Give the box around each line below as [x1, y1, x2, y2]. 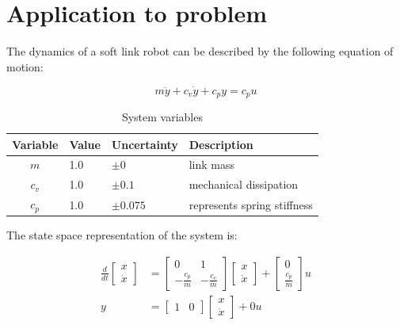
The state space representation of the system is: [6, 227, 238, 243]
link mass [189, 156, 235, 173]
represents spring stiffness [189, 196, 313, 212]
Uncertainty [111, 136, 178, 152]
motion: [6, 58, 44, 75]
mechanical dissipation [189, 176, 299, 193]
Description [189, 136, 253, 152]
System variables [121, 108, 203, 124]
